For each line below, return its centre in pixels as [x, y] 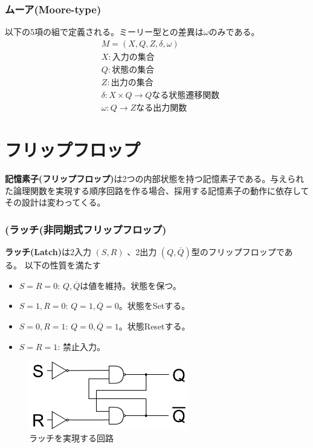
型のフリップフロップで [238, 252]
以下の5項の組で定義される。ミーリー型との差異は [104, 32]
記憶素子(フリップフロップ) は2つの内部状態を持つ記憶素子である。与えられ [155, 179]
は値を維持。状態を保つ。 [131, 285]
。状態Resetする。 [154, 326]
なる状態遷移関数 [186, 95]
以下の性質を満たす [63, 265]
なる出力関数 [162, 108]
